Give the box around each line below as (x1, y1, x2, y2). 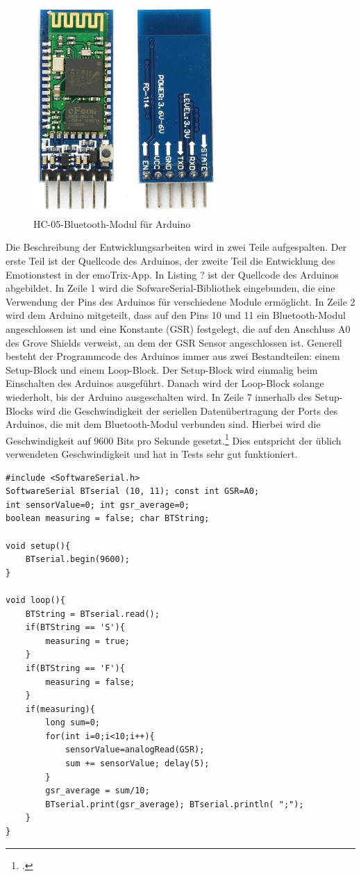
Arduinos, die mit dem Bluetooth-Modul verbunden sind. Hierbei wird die (6, 417, 321, 431)
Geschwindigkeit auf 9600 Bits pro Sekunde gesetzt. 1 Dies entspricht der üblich (6, 431, 342, 447)
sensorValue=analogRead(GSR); (65, 745, 205, 755)
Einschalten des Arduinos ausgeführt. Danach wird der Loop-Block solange (6, 376, 324, 390)
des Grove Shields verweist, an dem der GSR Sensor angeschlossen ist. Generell (6, 335, 342, 349)
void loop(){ (6, 595, 65, 605)
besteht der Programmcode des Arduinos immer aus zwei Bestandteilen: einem (6, 349, 340, 363)
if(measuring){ (25, 704, 95, 714)
